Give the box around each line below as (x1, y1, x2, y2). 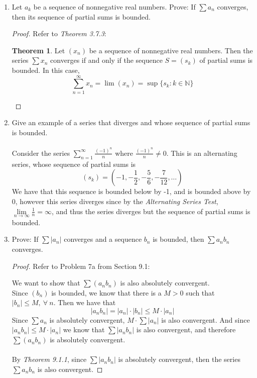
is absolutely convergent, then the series (118, 354, 240, 364)
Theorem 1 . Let (12, 45, 65, 55)
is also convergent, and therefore (136, 324, 236, 335)
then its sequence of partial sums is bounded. (12, 11, 151, 22)
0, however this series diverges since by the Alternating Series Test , (12, 196, 218, 206)
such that (186, 287, 215, 298)
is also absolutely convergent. (120, 277, 210, 288)
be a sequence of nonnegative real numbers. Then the (89, 45, 253, 55)
